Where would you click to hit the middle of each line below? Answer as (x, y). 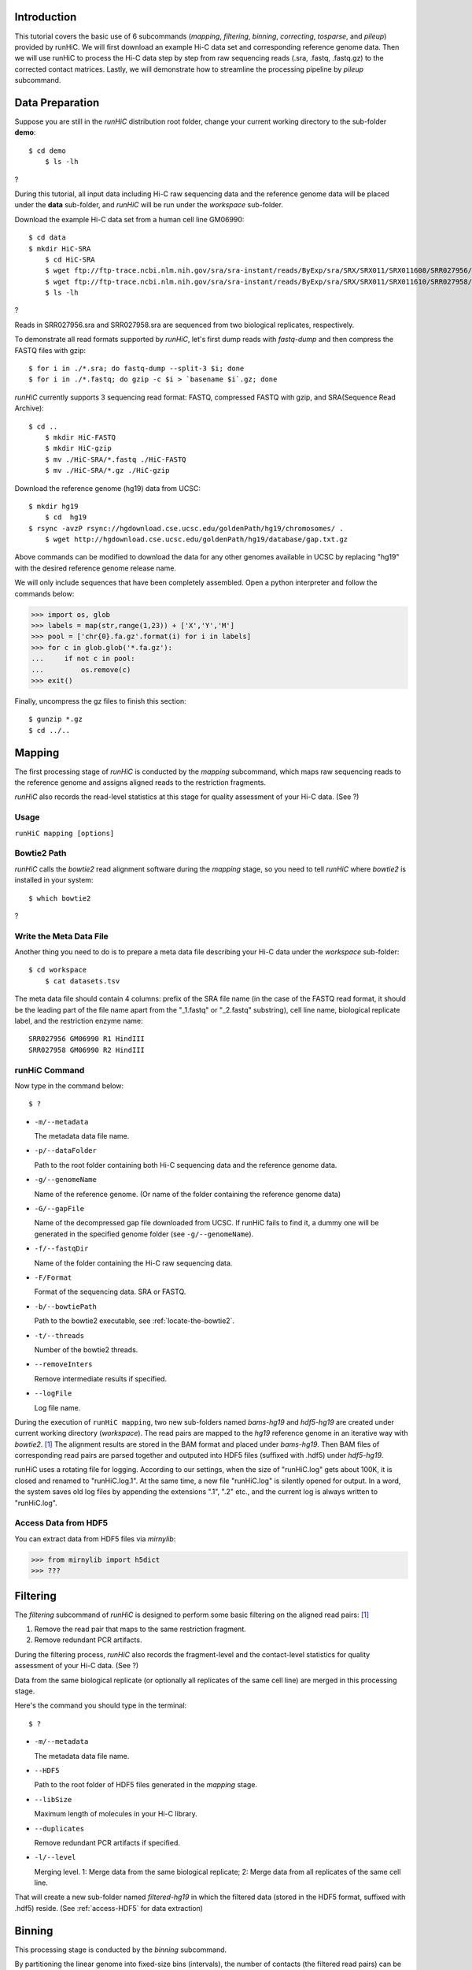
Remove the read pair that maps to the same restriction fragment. (140, 1629)
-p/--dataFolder (66, 1151)
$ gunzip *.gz (55, 719)
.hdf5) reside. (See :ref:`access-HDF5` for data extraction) (109, 1908)
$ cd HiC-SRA (70, 259)
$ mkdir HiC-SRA (60, 249)
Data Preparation (57, 102)
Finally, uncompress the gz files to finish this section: (100, 701)
